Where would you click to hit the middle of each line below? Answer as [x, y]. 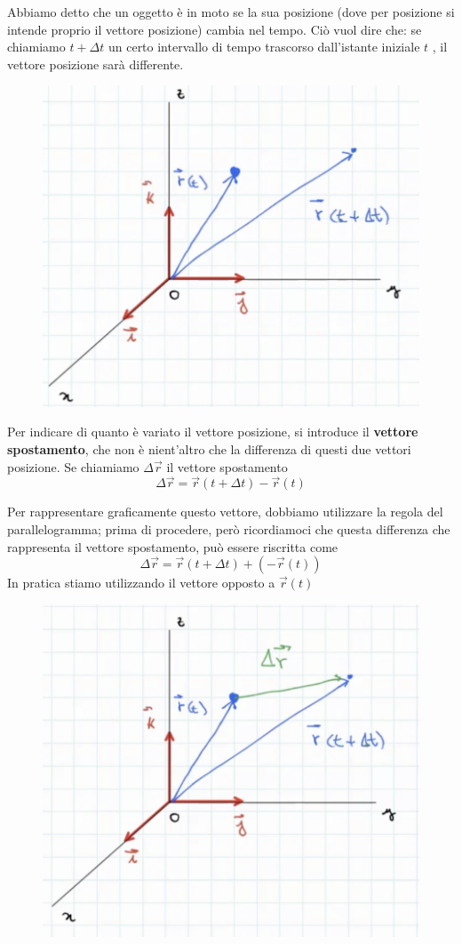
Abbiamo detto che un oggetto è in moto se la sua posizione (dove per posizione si [231, 12]
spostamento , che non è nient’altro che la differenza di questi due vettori [209, 448]
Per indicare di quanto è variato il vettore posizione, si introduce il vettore [213, 432]
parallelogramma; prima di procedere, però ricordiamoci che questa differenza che [229, 528]
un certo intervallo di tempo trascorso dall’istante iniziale [264, 47]
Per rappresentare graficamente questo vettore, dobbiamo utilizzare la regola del [225, 512]
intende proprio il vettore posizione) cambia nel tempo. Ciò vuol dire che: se [215, 29]
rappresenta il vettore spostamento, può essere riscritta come [173, 546]
